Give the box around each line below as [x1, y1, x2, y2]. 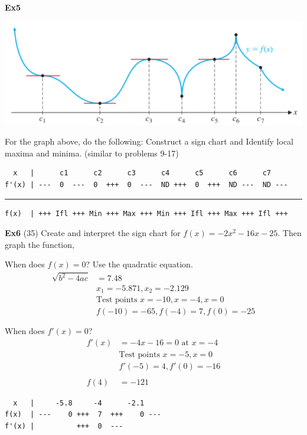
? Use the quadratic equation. [86, 258, 193, 270]
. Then [277, 227, 302, 239]
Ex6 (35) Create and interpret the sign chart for [5, 227, 181, 239]
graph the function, [5, 238, 74, 250]
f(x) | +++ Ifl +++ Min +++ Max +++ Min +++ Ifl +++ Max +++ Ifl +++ [5, 209, 288, 218]
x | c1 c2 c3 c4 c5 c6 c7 [13, 169, 272, 178]
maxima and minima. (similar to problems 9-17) [5, 146, 179, 159]
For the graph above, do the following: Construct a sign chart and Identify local [5, 135, 293, 148]
